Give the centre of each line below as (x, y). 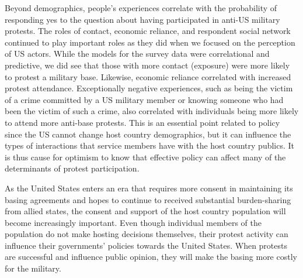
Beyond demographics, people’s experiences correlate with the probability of (141, 8)
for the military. (33, 268)
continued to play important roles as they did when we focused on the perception (150, 42)
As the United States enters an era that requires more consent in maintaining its (149, 188)
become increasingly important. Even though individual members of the (133, 222)
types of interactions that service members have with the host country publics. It (150, 145)
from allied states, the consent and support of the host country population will (145, 211)
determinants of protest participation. (72, 168)
